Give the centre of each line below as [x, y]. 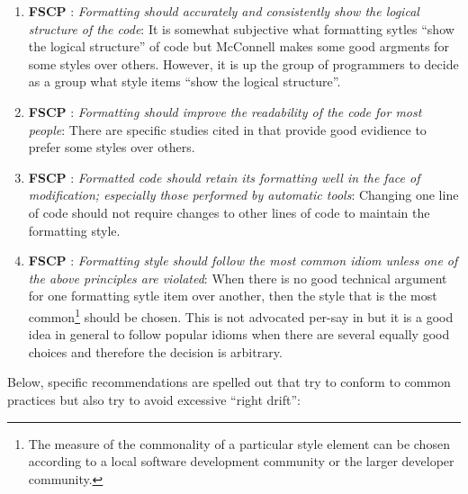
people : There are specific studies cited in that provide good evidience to [227, 129]
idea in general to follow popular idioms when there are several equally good [239, 334]
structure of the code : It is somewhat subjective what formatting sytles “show [241, 28]
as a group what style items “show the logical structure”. [184, 81]
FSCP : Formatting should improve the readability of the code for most [225, 111]
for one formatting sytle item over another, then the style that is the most [233, 296]
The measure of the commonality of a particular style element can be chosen [239, 443]
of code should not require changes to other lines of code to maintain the [229, 212]
